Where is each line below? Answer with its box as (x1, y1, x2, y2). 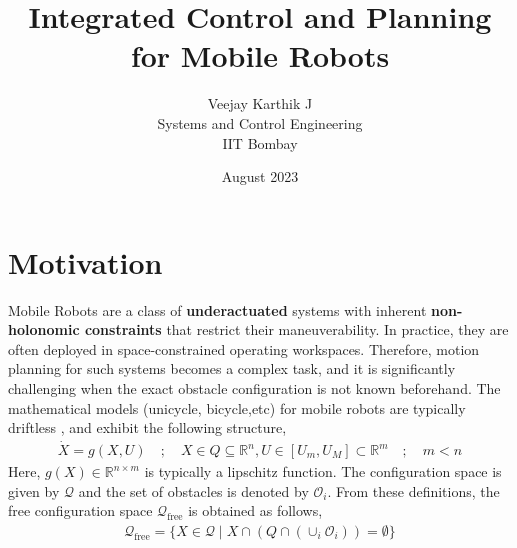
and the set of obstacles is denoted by (78, 480, 309, 501)
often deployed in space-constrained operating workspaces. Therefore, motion (8, 338, 480, 359)
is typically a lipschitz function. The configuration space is (144, 461, 502, 482)
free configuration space (8, 500, 153, 521)
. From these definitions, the (327, 480, 500, 501)
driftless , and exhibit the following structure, (8, 417, 287, 438)
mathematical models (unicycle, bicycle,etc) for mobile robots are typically (8, 397, 466, 418)
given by (8, 480, 60, 501)
